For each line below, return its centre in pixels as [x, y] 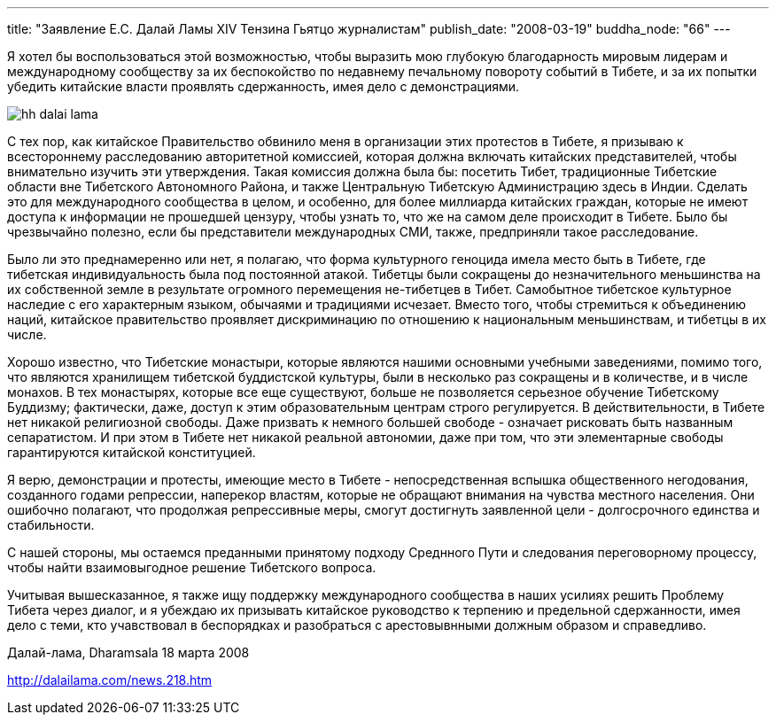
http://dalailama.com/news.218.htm [110, 680]
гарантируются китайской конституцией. [132, 452]
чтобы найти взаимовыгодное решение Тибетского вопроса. [192, 567]
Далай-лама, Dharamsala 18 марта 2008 [128, 652]
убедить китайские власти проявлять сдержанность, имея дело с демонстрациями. [264, 86]
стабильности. [51, 525]
